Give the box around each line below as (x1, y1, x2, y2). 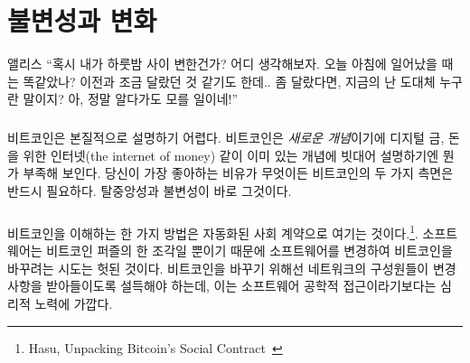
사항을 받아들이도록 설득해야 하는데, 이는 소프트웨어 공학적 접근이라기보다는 (7, 276, 437, 295)
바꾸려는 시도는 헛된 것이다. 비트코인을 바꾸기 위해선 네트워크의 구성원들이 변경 (7, 258, 456, 277)
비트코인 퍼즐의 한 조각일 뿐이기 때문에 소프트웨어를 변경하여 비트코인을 (46, 241, 453, 260)
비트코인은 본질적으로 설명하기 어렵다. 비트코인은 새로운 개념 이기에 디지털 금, (7, 128, 445, 147)
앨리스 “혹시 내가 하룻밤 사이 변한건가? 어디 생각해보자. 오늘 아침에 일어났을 (7, 54, 437, 73)
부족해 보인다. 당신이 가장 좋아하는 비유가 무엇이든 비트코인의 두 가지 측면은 (23, 163, 454, 182)
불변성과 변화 (7, 2, 157, 39)
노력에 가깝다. (34, 294, 113, 313)
